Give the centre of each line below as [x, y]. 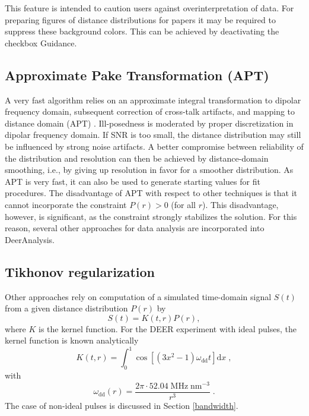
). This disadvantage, [240, 204]
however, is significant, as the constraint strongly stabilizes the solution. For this [151, 216]
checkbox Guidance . [41, 42]
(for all [183, 204]
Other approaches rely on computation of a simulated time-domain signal [138, 296]
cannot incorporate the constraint [66, 204]
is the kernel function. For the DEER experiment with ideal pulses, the [168, 328]
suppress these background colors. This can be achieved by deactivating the [142, 31]
